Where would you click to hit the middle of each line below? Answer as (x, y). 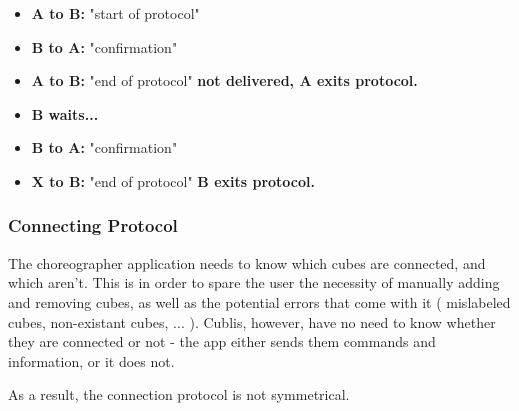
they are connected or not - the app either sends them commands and (222, 341)
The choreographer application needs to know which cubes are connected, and (247, 262)
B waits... (65, 113)
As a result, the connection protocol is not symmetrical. (179, 394)
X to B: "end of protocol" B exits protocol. (173, 180)
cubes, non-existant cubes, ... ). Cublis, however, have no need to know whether (252, 321)
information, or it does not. (91, 360)
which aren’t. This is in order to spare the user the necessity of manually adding (254, 282)
